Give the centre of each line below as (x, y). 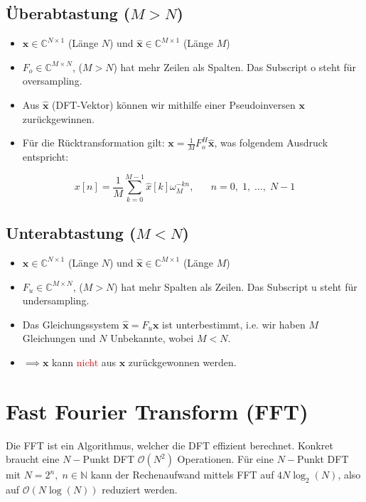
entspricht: (45, 156)
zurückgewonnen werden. (182, 362)
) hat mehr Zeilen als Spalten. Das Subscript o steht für (235, 66)
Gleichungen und (59, 338)
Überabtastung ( (68, 13)
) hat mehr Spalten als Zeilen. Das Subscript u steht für (236, 286)
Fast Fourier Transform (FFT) (157, 411)
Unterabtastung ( (71, 233)
